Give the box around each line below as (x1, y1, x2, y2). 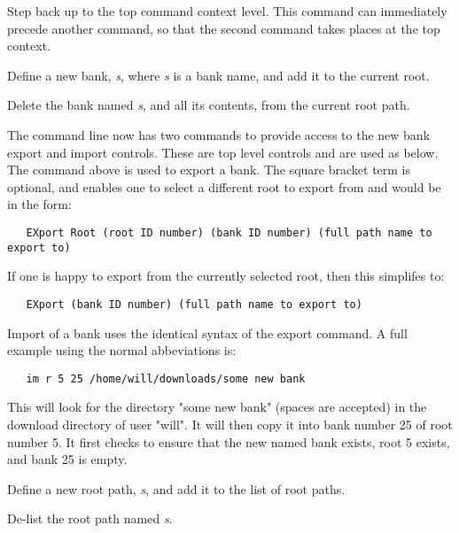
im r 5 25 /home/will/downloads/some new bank (26, 372, 306, 385)
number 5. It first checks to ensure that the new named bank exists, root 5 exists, (7, 432, 450, 451)
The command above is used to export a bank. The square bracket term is (7, 160, 411, 179)
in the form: (7, 195, 72, 213)
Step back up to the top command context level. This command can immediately (7, 2, 447, 19)
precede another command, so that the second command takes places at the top (7, 19, 440, 37)
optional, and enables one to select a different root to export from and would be (7, 177, 441, 196)
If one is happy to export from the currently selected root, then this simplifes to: (7, 266, 445, 285)
